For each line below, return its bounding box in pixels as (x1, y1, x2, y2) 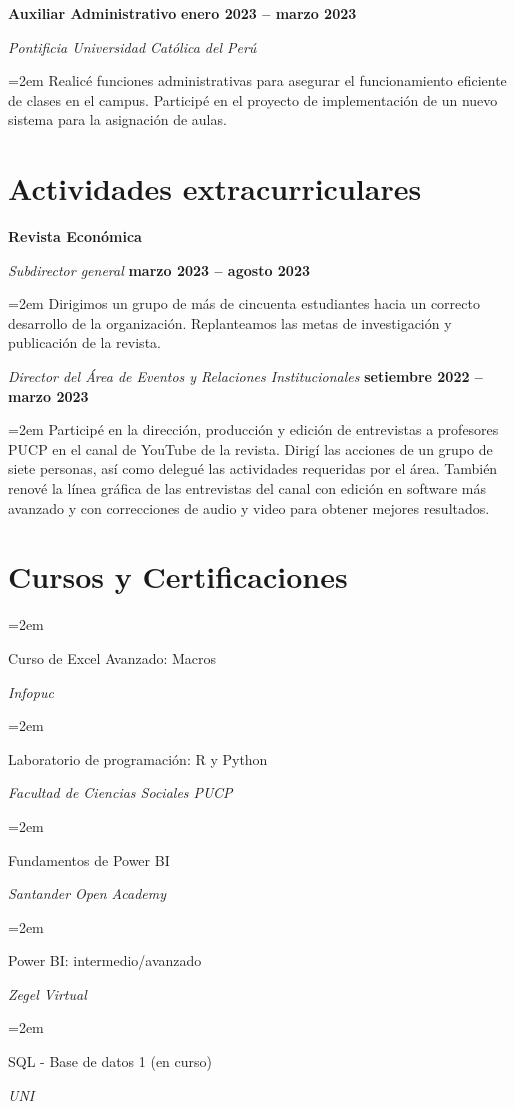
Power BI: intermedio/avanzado (8, 950, 202, 971)
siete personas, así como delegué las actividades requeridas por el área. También (8, 458, 498, 479)
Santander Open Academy (8, 883, 166, 904)
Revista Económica (8, 226, 142, 247)
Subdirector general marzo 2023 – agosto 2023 (8, 259, 311, 280)
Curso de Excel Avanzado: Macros (8, 647, 217, 668)
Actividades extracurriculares (8, 168, 422, 209)
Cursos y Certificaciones (8, 556, 348, 597)
